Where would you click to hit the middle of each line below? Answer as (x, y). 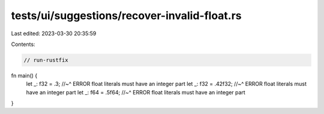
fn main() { (24, 75)
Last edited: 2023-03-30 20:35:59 (54, 33)
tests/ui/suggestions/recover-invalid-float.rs (127, 16)
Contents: (23, 44)
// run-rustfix (46, 60)
